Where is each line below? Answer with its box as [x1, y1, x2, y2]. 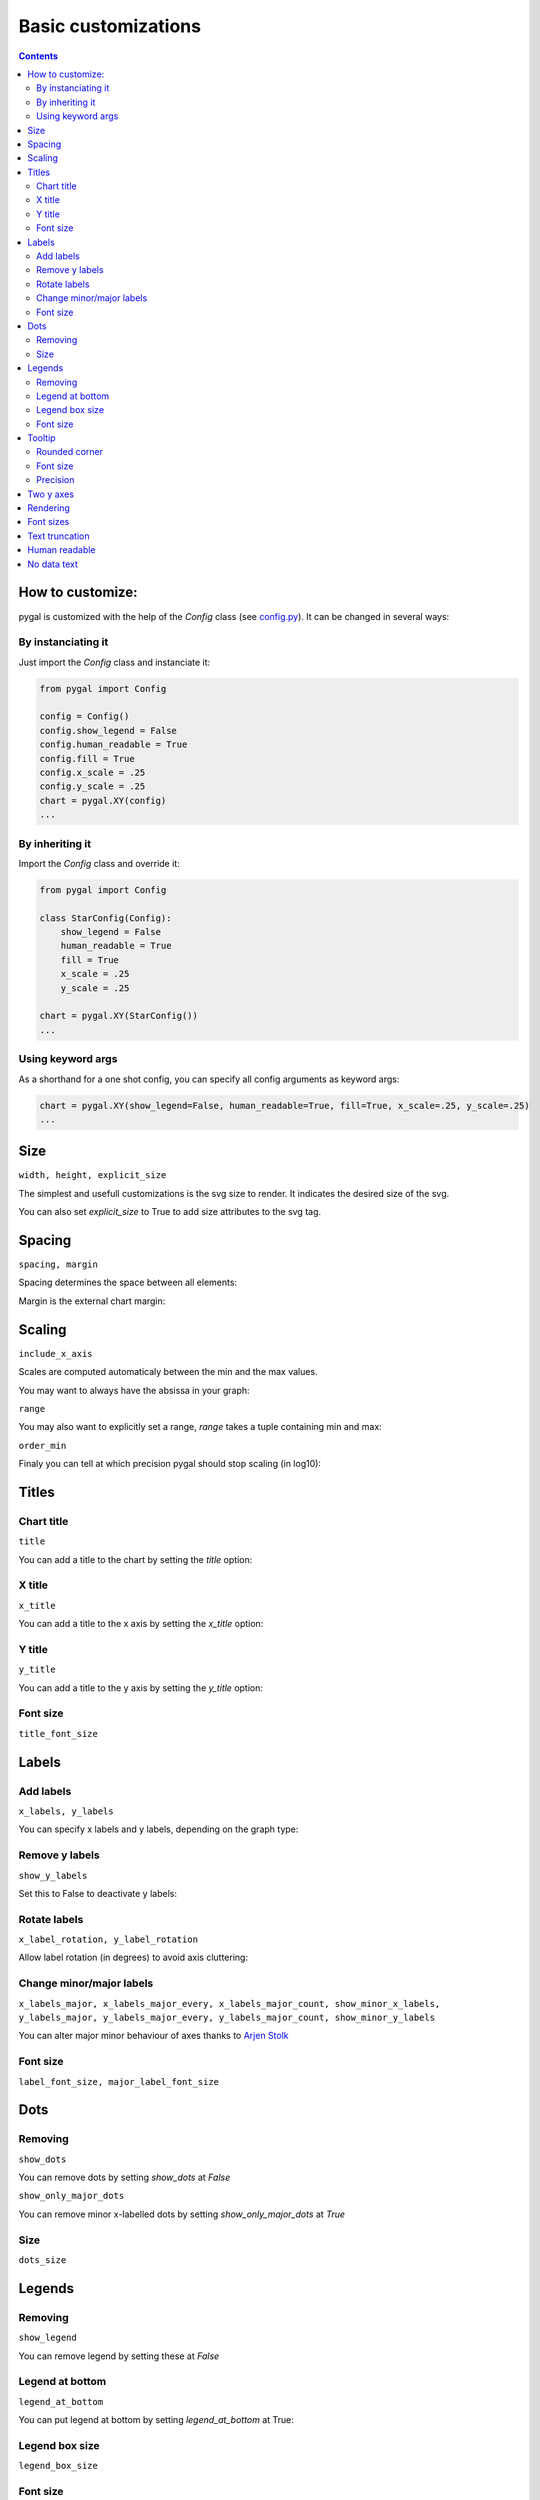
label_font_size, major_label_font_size [18, 2076, 220, 2087]
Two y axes [27, 488, 75, 500]
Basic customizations [18, 15, 202, 37]
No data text [27, 558, 79, 570]
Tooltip [27, 432, 56, 444]
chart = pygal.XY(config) [39, 795, 167, 806]
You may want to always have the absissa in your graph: [18, 1384, 250, 1396]
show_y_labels [18, 1870, 88, 1881]
